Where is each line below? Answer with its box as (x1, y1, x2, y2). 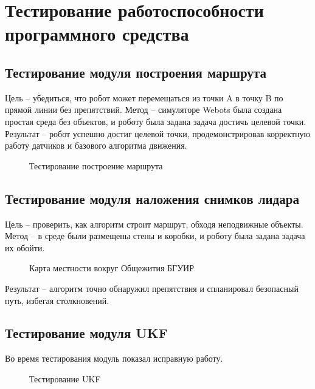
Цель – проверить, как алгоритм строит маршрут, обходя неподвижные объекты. (5, 217, 303, 230)
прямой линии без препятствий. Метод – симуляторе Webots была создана (5, 103, 282, 116)
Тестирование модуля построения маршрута (5, 63, 266, 81)
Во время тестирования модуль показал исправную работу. (5, 352, 223, 365)
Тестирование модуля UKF (5, 323, 168, 342)
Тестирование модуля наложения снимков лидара (5, 189, 299, 208)
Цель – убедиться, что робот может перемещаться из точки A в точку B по (5, 91, 283, 104)
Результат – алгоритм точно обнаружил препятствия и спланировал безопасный (5, 282, 299, 294)
